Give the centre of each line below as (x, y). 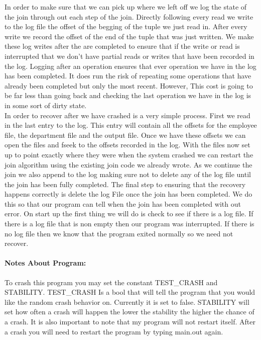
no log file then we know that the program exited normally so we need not (119, 233)
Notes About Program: (45, 263)
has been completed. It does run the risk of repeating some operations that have (128, 76)
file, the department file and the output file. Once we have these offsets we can (125, 135)
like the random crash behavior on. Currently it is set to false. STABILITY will (127, 302)
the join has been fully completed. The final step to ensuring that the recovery (125, 184)
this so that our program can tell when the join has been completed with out (123, 203)
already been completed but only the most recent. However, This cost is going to (129, 85)
